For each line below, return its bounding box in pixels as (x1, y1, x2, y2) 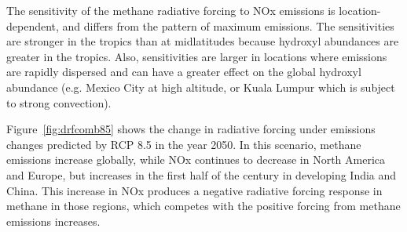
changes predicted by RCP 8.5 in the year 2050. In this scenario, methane (6, 136, 361, 152)
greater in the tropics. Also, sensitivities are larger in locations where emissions (6, 48, 387, 64)
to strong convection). (6, 94, 112, 111)
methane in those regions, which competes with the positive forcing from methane (6, 198, 401, 214)
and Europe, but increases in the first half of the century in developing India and (6, 166, 397, 183)
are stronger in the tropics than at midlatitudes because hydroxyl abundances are (6, 33, 399, 49)
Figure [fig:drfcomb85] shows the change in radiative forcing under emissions (6, 121, 376, 137)
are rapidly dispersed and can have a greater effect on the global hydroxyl (6, 63, 361, 80)
